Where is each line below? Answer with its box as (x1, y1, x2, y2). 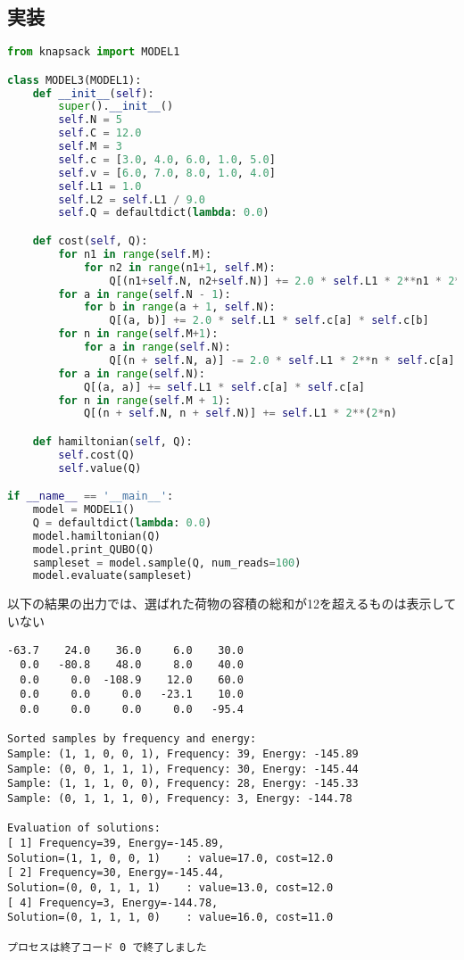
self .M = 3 (58, 140, 122, 153)
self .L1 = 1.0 (58, 179, 142, 193)
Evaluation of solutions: (7, 822, 161, 835)
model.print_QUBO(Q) (32, 542, 154, 556)
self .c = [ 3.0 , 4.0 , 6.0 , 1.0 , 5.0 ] (58, 153, 276, 166)
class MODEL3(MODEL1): (7, 73, 142, 87)
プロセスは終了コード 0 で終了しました (7, 940, 207, 954)
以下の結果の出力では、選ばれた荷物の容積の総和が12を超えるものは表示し (7, 594, 444, 613)
